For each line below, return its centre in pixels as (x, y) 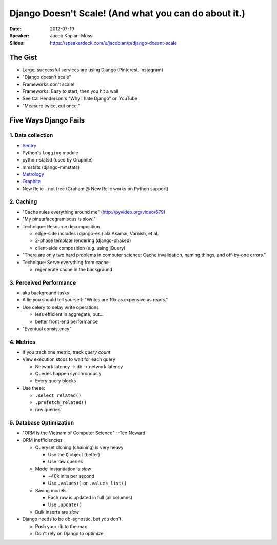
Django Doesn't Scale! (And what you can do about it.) (127, 13)
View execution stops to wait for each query (69, 359)
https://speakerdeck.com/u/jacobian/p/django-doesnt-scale (113, 43)
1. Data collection (31, 135)
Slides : (17, 43)
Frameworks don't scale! (48, 84)
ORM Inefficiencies (42, 440)
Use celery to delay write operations (61, 307)
